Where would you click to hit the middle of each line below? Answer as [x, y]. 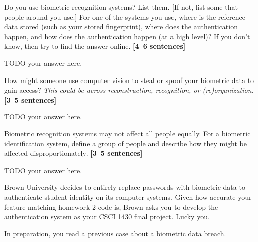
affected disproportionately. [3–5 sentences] [73, 153]
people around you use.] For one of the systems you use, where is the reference [125, 16]
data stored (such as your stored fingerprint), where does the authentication [121, 26]
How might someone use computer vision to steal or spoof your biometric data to [129, 80]
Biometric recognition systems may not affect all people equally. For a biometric [127, 133]
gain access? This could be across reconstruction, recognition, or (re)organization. [129, 90]
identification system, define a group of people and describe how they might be [125, 143]
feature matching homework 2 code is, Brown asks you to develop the [111, 207]
